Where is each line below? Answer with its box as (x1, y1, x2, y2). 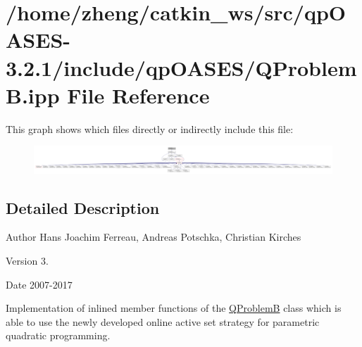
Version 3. (6, 253, 49, 267)
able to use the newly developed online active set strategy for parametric (6, 314, 320, 329)
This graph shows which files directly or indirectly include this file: (6, 121, 294, 136)
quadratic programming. (6, 328, 111, 343)
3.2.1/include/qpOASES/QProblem (6, 53, 357, 82)
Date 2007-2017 (6, 277, 73, 291)
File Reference (67, 80, 210, 109)
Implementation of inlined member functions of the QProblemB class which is (6, 301, 342, 315)
